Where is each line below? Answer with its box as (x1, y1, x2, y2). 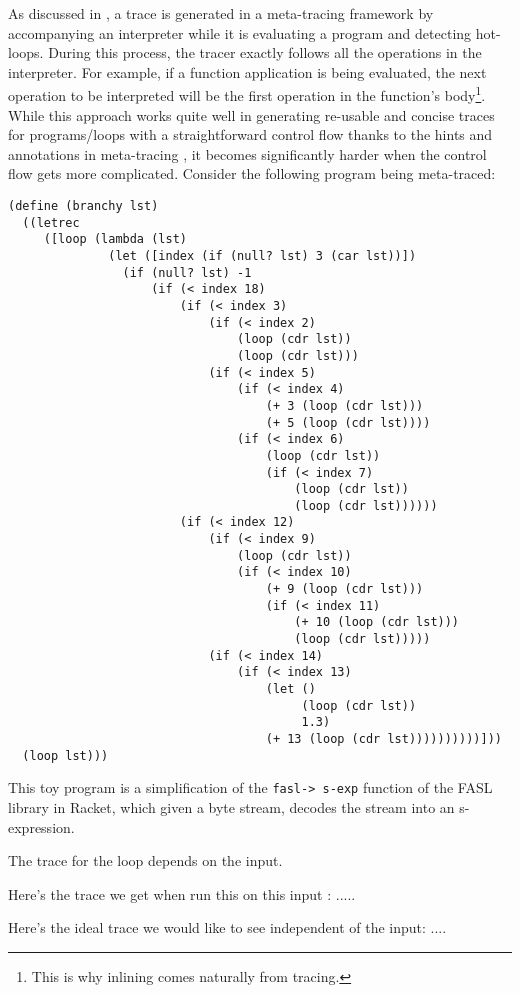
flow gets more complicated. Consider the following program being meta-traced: (8, 163, 496, 184)
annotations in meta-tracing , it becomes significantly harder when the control (8, 143, 487, 164)
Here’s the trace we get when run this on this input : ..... (8, 883, 356, 904)
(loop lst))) (22, 748, 109, 763)
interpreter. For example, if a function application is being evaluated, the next (8, 61, 487, 82)
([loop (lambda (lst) (43, 232, 187, 247)
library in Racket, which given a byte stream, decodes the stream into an (8, 796, 455, 817)
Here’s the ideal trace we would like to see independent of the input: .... (8, 917, 447, 938)
